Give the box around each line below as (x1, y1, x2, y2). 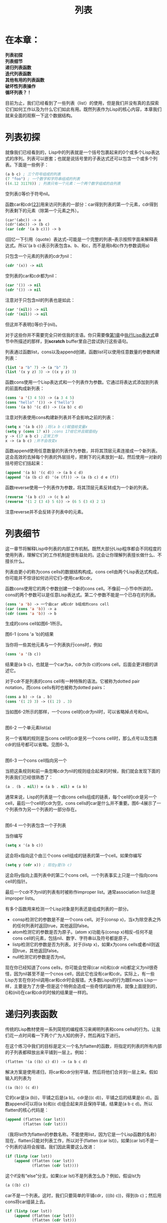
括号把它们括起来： (5, 460, 45, 467)
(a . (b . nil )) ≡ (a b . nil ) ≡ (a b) (5, 784, 88, 789)
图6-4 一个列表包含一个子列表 (5, 822, 67, 828)
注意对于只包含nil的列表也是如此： (5, 297, 76, 303)
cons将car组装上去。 (5, 1199, 48, 1205)
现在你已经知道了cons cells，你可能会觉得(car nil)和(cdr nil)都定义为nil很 (5, 964, 154, 971)
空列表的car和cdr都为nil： (5, 273, 59, 278)
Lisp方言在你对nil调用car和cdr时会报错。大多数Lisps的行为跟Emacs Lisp (5, 977, 153, 983)
